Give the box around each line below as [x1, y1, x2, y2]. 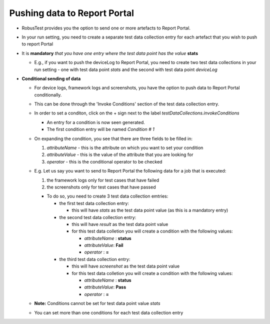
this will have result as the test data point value [71, 221, 168, 227]
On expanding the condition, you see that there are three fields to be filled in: [34, 135, 192, 141]
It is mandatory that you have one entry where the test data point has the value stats [21, 50, 198, 56]
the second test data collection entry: [59, 214, 136, 220]
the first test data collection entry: [59, 200, 129, 206]
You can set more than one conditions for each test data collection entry [34, 309, 183, 315]
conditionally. [34, 91, 62, 97]
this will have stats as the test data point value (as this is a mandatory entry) [71, 207, 228, 213]
